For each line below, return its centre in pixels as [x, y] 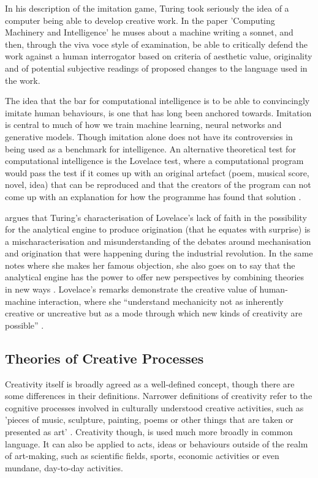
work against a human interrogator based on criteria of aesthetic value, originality [159, 56]
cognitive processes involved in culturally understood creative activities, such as [154, 407]
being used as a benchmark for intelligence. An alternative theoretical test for [150, 148]
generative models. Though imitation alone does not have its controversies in [149, 136]
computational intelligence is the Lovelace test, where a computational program [154, 161]
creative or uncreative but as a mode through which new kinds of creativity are [154, 313]
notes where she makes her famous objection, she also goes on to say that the [150, 265]
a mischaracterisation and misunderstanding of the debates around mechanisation [158, 241]
